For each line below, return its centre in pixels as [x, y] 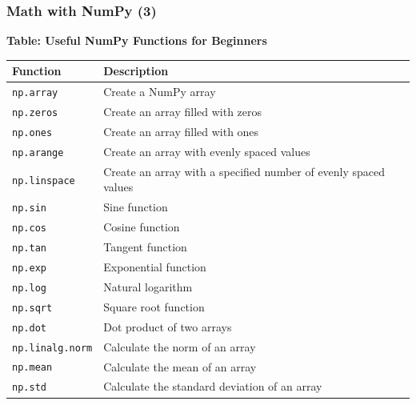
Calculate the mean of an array [180, 366]
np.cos [29, 229]
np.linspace [44, 180]
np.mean [32, 368]
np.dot [29, 328]
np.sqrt [32, 308]
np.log [29, 288]
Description [136, 71]
